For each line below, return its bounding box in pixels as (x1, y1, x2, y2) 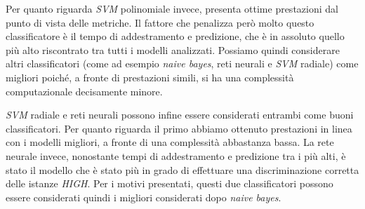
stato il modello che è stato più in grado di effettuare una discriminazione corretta (6, 162, 359, 177)
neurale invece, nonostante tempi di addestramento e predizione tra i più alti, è (6, 148, 346, 163)
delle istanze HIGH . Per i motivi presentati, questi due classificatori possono (6, 176, 333, 191)
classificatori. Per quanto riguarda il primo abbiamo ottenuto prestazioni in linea (6, 121, 352, 135)
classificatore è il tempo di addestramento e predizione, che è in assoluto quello (6, 29, 345, 43)
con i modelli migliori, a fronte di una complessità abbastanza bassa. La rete (6, 135, 334, 149)
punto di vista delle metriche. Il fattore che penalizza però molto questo (6, 15, 314, 29)
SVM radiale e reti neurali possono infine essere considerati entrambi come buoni (6, 107, 354, 122)
